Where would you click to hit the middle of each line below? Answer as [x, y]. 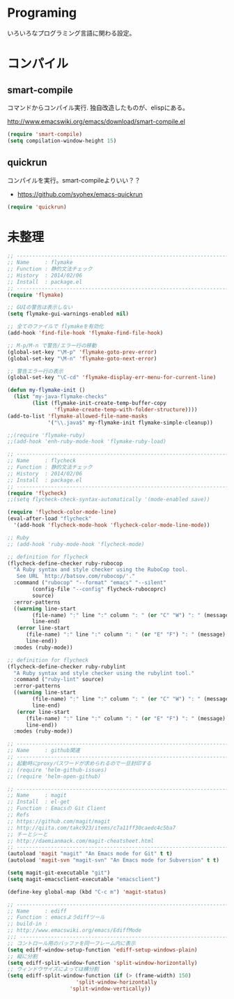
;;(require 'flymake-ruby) [46, 435]
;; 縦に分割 [23, 956]
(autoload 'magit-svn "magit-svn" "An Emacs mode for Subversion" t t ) [113, 860]
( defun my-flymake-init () [46, 390]
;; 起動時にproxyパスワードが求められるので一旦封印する [79, 763]
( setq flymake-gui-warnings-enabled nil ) [68, 314]
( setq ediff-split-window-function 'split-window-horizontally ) [102, 963]
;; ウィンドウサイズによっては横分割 [53, 969]
